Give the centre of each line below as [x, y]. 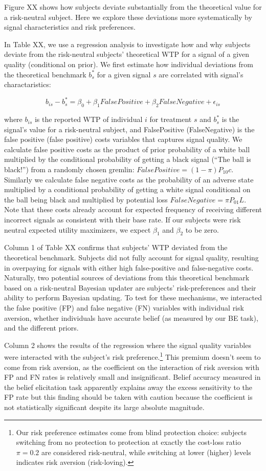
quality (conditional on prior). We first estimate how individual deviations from [129, 64]
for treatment [171, 119]
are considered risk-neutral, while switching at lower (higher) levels [146, 452]
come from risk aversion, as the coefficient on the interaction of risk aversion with [132, 367]
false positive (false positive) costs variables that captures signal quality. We [123, 139]
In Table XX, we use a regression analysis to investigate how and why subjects [127, 44]
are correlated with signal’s [201, 74]
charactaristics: [28, 84]
